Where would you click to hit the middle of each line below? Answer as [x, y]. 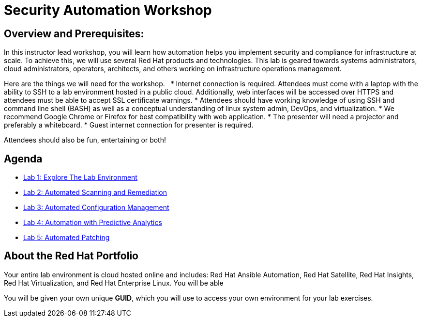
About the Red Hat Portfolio [71, 256]
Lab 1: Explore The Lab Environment [80, 177]
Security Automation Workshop [108, 10]
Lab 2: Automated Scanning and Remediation [95, 193]
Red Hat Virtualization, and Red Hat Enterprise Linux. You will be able [114, 283]
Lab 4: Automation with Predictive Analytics [93, 223]
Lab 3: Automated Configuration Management [96, 208]
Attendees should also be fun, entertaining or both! [85, 140]
